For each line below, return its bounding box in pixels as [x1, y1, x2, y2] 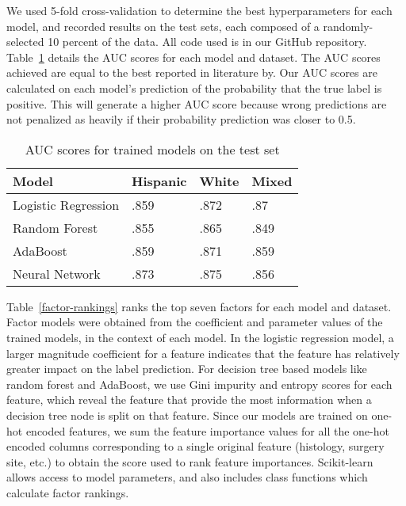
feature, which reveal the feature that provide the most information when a [6, 391, 372, 408]
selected [6, 33, 44, 50]
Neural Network [13, 264, 101, 283]
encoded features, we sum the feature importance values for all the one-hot [25, 422, 389, 439]
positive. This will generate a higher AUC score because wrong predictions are [6, 95, 387, 112]
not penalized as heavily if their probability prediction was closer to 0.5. [6, 111, 356, 127]
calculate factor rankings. [6, 484, 129, 500]
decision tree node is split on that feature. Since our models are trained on [6, 406, 368, 423]
